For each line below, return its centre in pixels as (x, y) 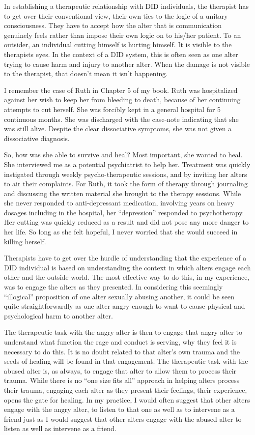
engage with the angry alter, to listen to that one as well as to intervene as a (119, 409)
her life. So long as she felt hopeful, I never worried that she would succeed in (121, 232)
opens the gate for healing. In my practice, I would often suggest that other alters (127, 399)
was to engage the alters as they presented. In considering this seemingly (113, 287)
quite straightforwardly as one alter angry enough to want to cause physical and (125, 306)
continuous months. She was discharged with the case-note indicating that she (121, 119)
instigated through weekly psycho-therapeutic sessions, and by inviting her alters (126, 174)
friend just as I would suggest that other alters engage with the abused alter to (123, 419)
